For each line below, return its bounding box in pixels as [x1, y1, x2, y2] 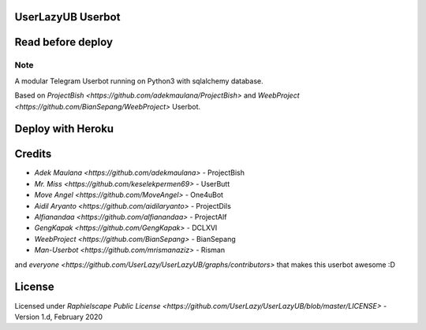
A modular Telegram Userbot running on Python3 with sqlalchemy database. [14, 76, 263, 86]
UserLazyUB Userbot [14, 10, 121, 24]
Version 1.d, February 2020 [14, 312, 103, 321]
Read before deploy [14, 35, 114, 49]
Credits [14, 147, 52, 161]
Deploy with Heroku [14, 122, 114, 135]
